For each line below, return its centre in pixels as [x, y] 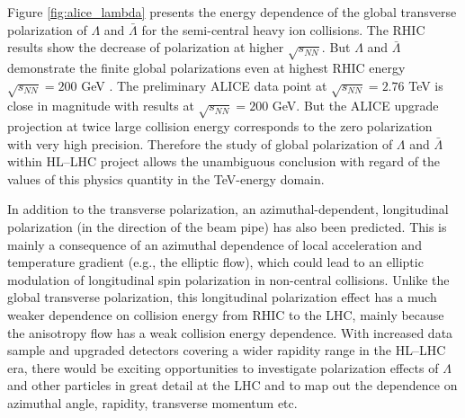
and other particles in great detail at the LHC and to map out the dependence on [232, 385]
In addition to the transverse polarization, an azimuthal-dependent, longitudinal [228, 209]
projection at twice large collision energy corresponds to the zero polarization [220, 126]
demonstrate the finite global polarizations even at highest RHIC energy [206, 67]
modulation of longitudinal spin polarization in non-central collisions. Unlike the [228, 279]
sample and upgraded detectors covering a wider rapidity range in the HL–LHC [227, 350]
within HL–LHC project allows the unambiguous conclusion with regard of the [224, 161]
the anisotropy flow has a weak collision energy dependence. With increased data [230, 332]
